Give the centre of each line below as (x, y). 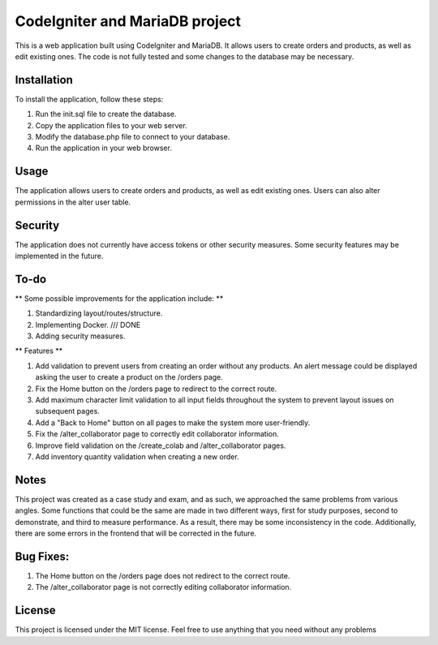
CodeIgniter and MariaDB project (128, 21)
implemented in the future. (59, 256)
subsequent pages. (68, 411)
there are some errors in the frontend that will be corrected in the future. (136, 533)
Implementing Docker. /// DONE (88, 325)
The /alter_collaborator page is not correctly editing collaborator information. (163, 587)
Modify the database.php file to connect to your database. (133, 137)
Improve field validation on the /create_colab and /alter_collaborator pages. (161, 445)
